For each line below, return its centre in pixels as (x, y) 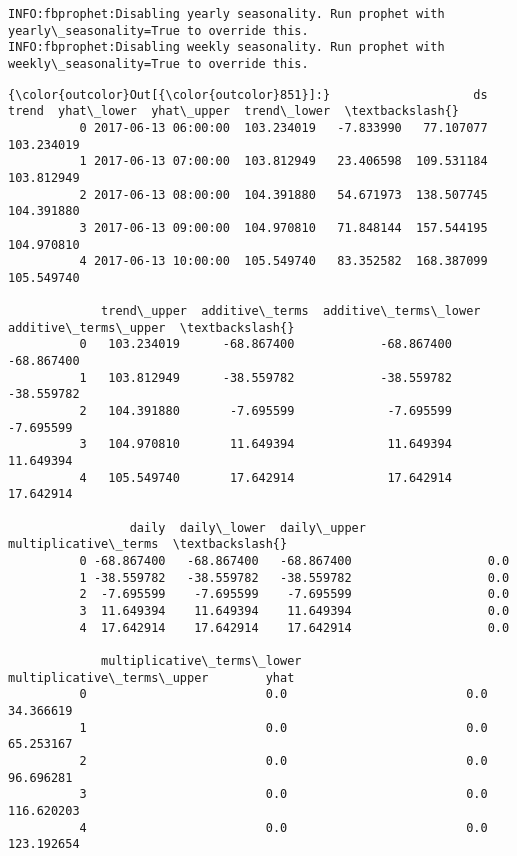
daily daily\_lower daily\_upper (247, 527)
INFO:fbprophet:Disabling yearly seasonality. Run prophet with (226, 14)
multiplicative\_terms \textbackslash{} (148, 544)
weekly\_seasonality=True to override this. (158, 63)
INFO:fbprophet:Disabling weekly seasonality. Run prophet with (226, 47)
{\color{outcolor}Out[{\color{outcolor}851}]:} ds (248, 94)
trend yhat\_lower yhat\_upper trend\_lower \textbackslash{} (234, 111)
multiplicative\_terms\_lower (201, 660)
